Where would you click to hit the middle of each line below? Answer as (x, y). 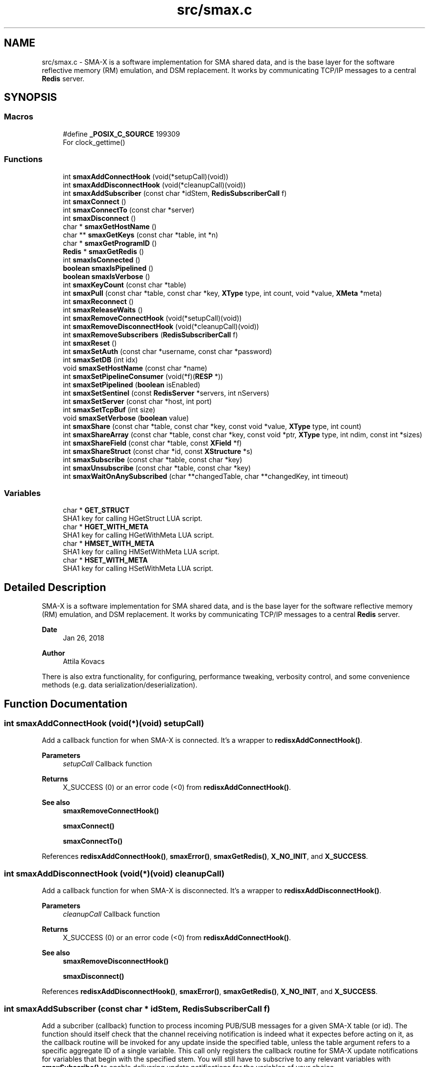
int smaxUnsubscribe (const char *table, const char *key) (157, 468)
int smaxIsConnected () (102, 260)
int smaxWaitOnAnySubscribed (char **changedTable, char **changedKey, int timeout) (206, 476)
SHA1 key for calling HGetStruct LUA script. (133, 519)
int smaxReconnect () (98, 301)
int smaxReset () (90, 343)
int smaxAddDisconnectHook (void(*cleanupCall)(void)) (154, 185)
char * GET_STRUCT (96, 510)
